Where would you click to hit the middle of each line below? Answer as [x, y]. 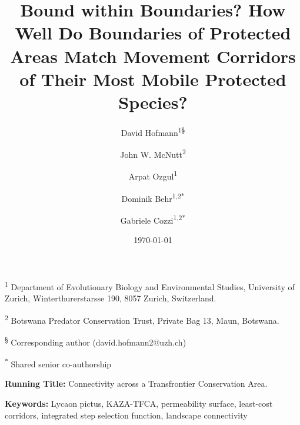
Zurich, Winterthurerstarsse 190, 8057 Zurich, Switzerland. [111, 298]
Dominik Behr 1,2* [153, 197]
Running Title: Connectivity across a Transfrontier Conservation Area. [136, 384]
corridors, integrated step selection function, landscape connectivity [126, 415]
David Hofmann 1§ [153, 131]
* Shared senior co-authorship [58, 363]
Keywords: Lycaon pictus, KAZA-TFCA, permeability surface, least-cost [139, 403]
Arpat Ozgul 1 [153, 175]
